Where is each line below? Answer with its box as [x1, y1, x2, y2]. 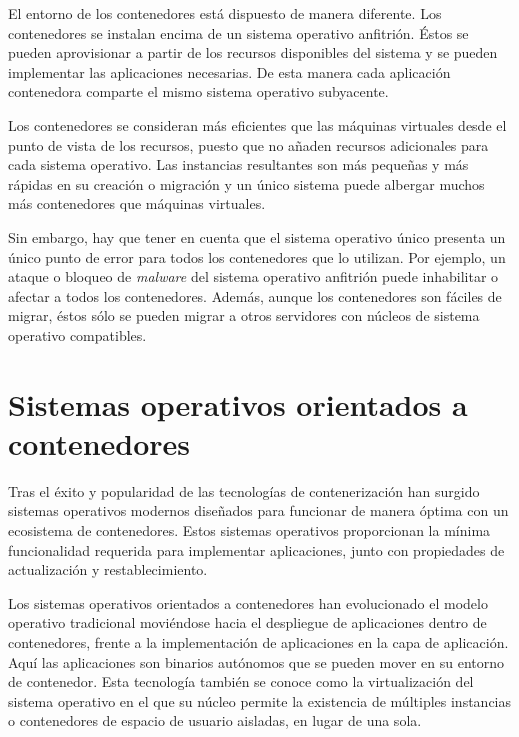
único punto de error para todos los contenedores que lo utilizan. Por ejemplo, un [8, 246, 506, 267]
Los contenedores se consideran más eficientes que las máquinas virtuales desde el [8, 114, 507, 135]
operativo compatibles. [8, 324, 147, 345]
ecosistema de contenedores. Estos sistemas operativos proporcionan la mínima [8, 520, 491, 540]
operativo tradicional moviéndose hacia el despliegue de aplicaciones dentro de [8, 612, 487, 633]
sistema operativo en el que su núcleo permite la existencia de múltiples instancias [8, 690, 512, 711]
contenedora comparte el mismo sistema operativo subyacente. [8, 81, 389, 102]
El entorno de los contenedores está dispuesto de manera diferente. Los [8, 3, 442, 23]
